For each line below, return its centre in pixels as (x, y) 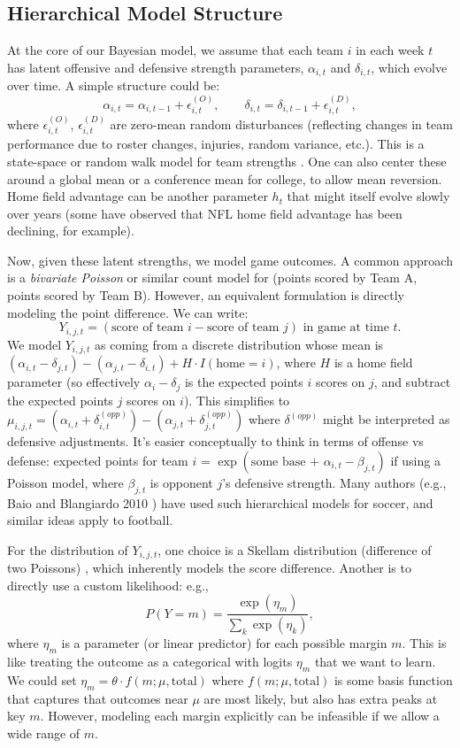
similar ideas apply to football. (90, 520)
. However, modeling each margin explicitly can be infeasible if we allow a (240, 716)
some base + (285, 462)
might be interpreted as (386, 419)
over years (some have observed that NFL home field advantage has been (205, 213)
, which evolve (409, 67)
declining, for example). (71, 231)
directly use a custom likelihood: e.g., (108, 585)
